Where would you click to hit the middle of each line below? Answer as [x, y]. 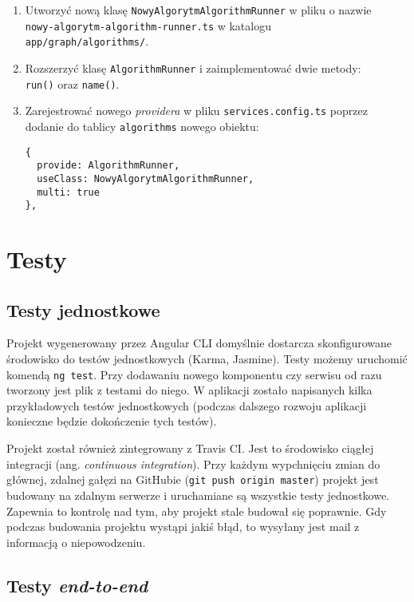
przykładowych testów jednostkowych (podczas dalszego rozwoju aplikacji [187, 405]
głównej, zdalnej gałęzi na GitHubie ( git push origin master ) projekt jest [193, 479]
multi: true [68, 192]
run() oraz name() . [72, 83]
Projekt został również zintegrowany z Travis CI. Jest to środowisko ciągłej [190, 448]
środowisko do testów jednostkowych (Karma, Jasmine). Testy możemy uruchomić [207, 359]
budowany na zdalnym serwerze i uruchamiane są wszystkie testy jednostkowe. [198, 495]
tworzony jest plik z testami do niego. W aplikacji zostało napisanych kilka [189, 390]
